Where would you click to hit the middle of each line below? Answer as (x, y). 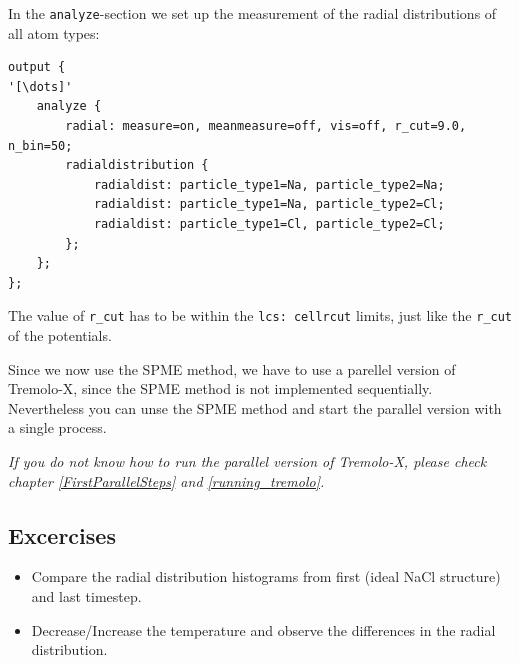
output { (37, 67)
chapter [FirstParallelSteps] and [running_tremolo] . (166, 480)
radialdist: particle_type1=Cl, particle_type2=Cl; (269, 224)
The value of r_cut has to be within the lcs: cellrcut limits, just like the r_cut (260, 315)
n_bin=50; (40, 145)
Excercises (62, 534)
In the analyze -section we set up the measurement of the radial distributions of (252, 13)
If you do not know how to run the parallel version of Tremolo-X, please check (247, 461)
